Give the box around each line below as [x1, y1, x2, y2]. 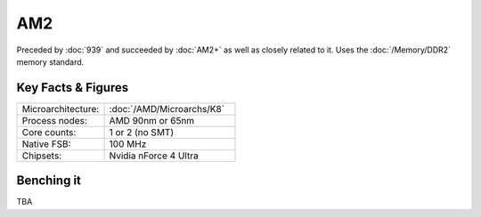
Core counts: [21, 125, 77, 138]
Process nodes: [21, 114, 88, 126]
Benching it [16, 173, 82, 189]
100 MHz [109, 138, 147, 150]
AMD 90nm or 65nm [109, 114, 195, 126]
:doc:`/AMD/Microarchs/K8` [109, 102, 225, 115]
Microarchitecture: [21, 102, 100, 115]
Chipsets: [21, 149, 62, 162]
